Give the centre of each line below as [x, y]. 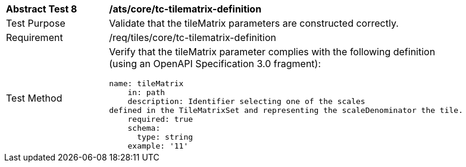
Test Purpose [36, 23]
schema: [144, 128]
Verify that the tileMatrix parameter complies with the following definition [272, 52]
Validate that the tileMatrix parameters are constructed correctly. [254, 23]
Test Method [34, 98]
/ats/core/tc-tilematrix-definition [185, 9]
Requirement [35, 37]
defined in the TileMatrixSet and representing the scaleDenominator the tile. [286, 110]
